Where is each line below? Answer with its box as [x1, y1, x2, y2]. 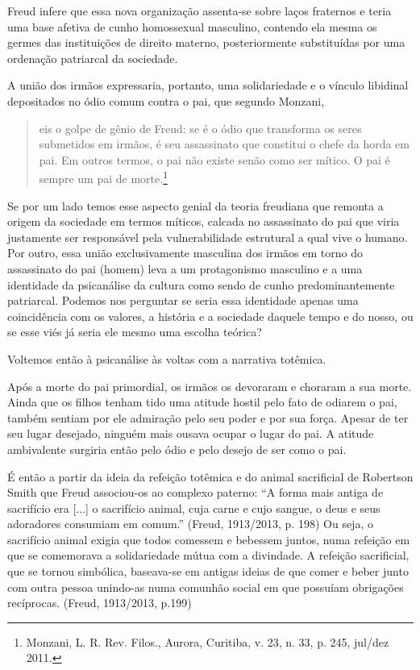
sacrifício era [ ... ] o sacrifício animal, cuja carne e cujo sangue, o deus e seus [7, 499, 380, 516]
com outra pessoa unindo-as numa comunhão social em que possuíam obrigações [7, 578, 404, 595]
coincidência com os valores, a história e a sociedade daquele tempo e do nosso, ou [7, 307, 414, 324]
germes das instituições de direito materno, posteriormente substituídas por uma [7, 34, 405, 51]
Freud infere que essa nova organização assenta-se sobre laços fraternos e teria [7, 2, 392, 19]
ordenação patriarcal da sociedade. [7, 49, 178, 66]
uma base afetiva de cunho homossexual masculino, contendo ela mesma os [7, 18, 377, 35]
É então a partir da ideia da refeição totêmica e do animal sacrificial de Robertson [7, 468, 414, 485]
